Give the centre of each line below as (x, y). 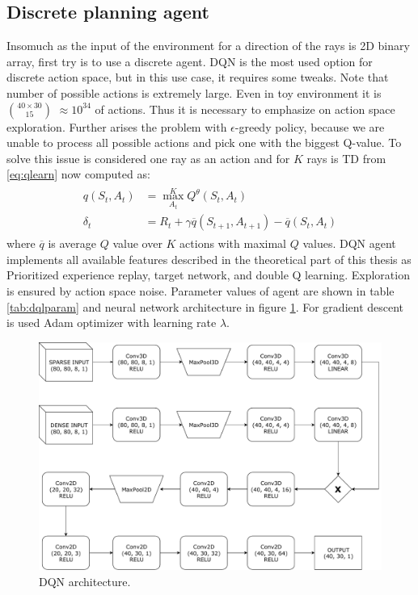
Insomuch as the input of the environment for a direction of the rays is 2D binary (208, 46)
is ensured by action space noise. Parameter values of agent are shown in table (201, 290)
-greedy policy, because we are (310, 126)
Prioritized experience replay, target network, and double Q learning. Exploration (208, 275)
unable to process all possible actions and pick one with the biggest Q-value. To (204, 142)
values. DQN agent (349, 243)
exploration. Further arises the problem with (117, 126)
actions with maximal (233, 243)
